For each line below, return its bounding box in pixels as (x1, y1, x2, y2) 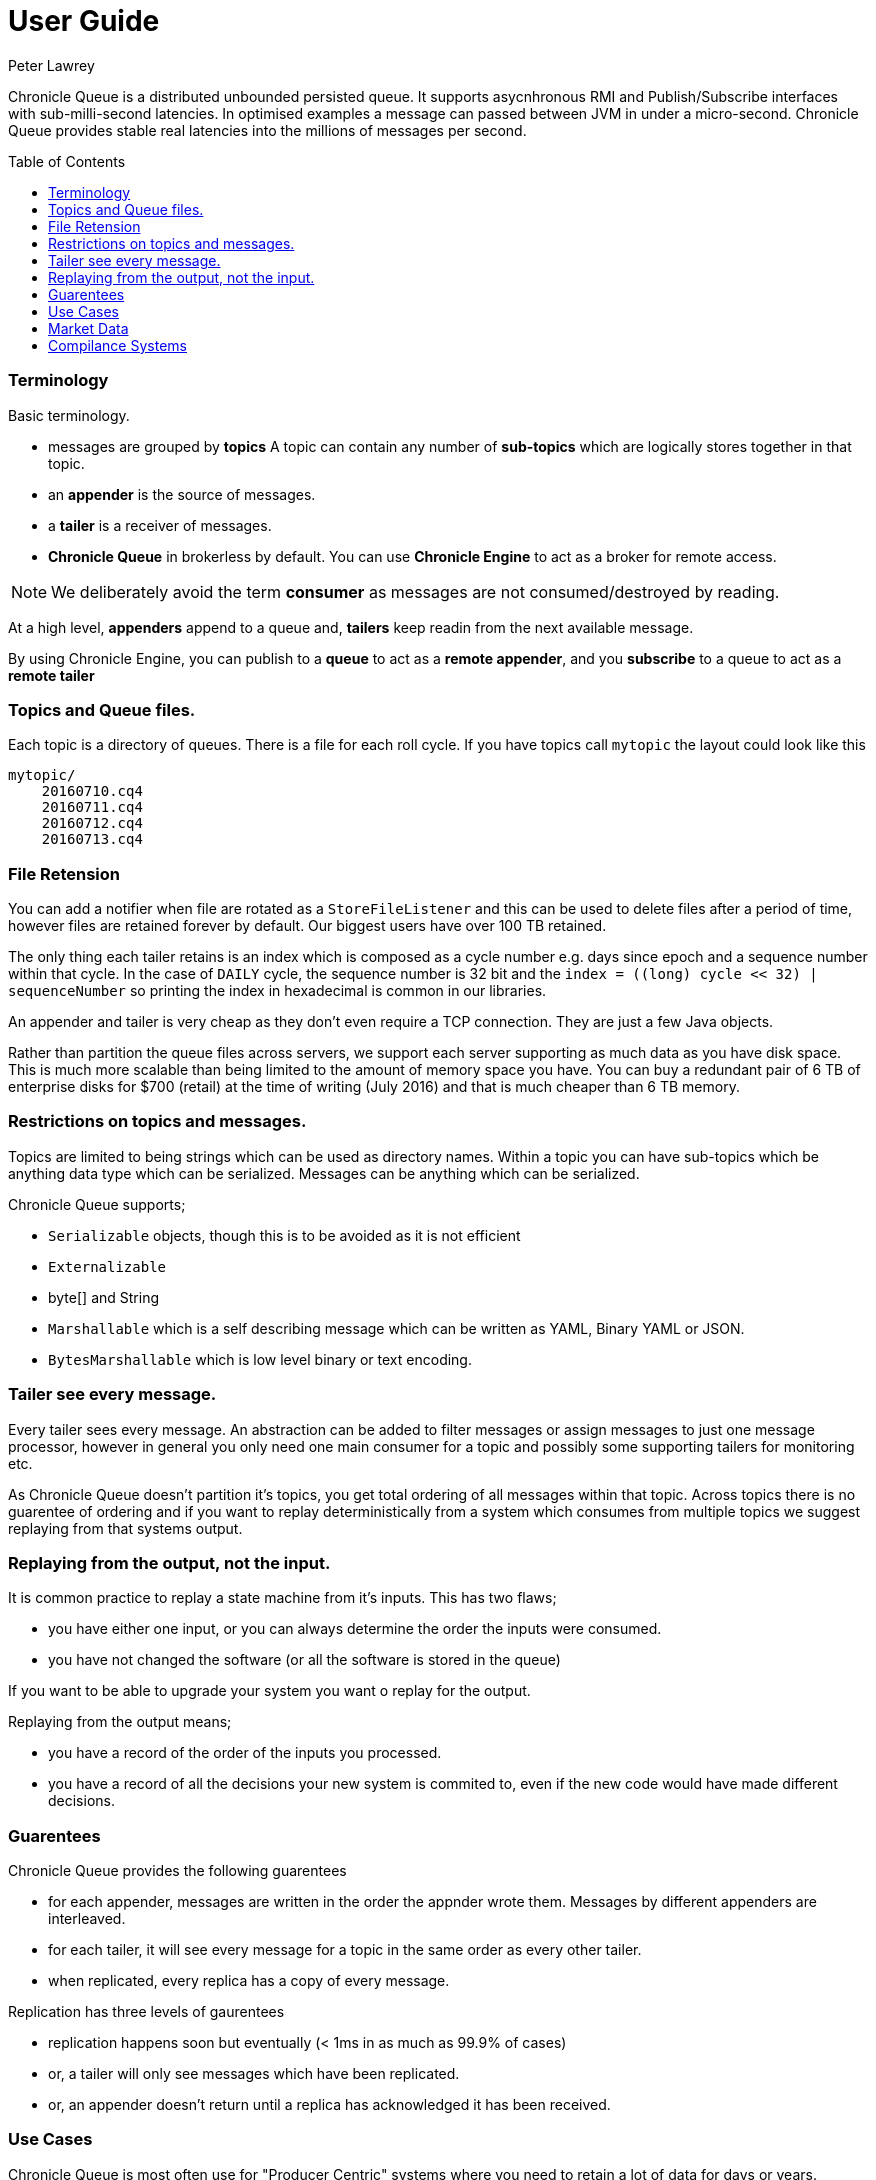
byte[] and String (48, 1288, 159, 1306)
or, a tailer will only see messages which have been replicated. (48, 2065, 460, 2082)
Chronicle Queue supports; (8, 1195, 186, 1213)
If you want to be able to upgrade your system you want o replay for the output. (8, 1682, 531, 1700)
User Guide (8, 4, 160, 38)
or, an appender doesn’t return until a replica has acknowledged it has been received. (48, 2096, 611, 2113)
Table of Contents (8, 152, 126, 170)
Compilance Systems (48, 336, 187, 354)
